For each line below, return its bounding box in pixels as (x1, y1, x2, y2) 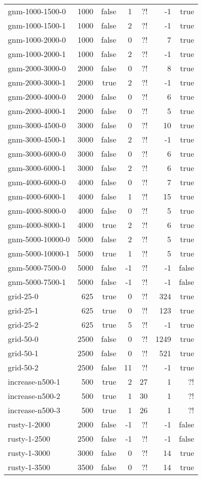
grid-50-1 (8, 347, 39, 359)
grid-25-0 (8, 290, 39, 302)
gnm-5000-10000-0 (8, 233, 70, 245)
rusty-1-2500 (8, 433, 50, 444)
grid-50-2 (8, 362, 39, 373)
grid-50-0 (8, 333, 39, 344)
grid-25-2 (8, 319, 39, 330)
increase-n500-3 (8, 404, 60, 416)
